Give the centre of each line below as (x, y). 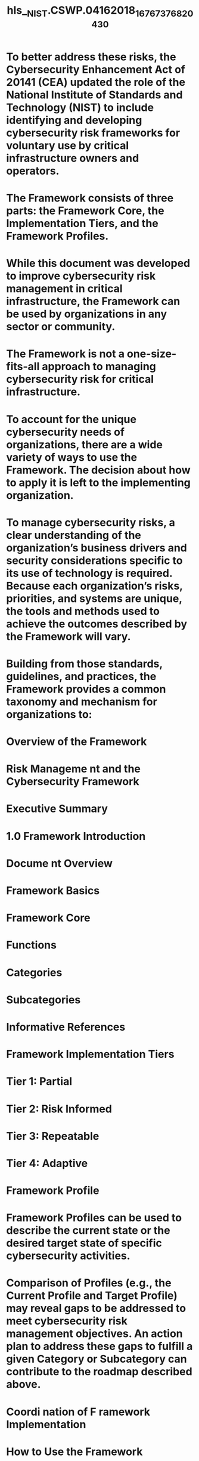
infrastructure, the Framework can (93, 301)
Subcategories (43, 1000)
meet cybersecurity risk (67, 1321)
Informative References (66, 1027)
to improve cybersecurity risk (81, 276)
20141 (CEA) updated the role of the (96, 82)
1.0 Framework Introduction (76, 836)
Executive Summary (57, 809)
